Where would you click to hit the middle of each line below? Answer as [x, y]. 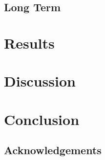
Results [29, 43]
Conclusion [42, 119]
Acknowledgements [53, 150]
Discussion [40, 81]
